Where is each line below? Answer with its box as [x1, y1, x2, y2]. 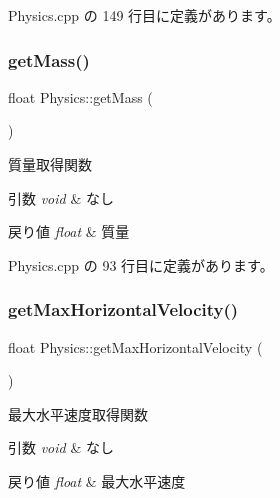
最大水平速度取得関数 [8, 403, 148, 424]
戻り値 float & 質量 [8, 221, 130, 242]
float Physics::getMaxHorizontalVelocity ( [8, 336, 263, 357]
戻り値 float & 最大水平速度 [8, 470, 186, 491]
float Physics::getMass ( [8, 86, 153, 107]
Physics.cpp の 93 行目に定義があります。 [8, 254, 274, 275]
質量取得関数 [8, 154, 92, 174]
